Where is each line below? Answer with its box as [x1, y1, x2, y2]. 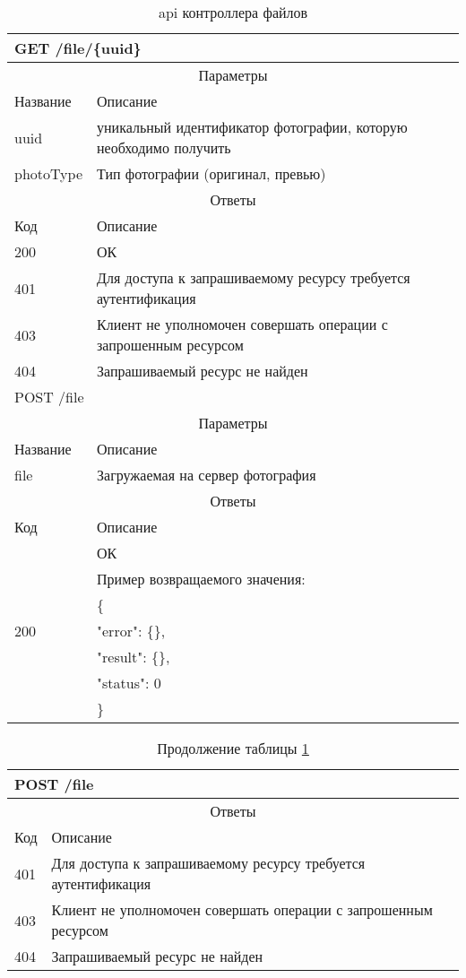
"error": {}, [97, 620, 166, 641]
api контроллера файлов [158, 2, 308, 22]
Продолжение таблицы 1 [157, 738, 309, 758]
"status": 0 [97, 672, 161, 693]
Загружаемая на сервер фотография [97, 464, 316, 485]
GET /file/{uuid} [14, 38, 142, 58]
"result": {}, [97, 646, 170, 667]
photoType [14, 163, 83, 184]
